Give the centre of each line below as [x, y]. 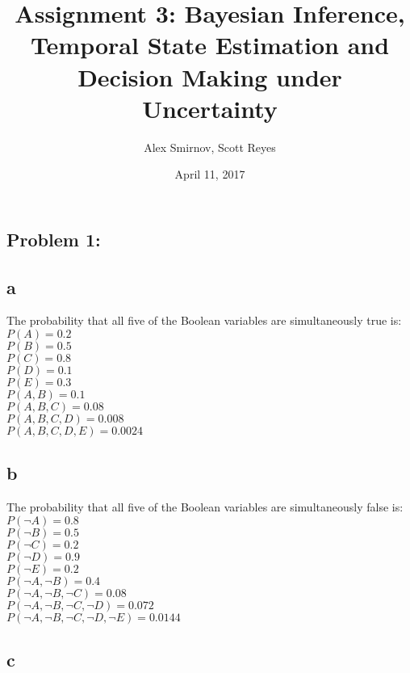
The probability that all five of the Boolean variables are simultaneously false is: [205, 507]
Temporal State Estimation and [210, 45]
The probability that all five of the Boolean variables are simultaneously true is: [204, 320]
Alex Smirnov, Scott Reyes [210, 147]
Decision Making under [210, 76]
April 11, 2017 [210, 174]
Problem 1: [54, 239]
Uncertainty [210, 108]
